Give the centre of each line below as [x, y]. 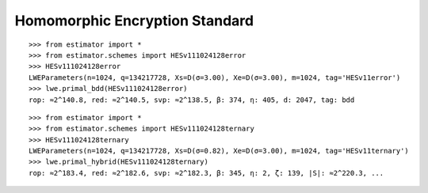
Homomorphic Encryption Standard [134, 21]
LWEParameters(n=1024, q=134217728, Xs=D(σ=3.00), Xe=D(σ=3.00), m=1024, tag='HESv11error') [215, 78]
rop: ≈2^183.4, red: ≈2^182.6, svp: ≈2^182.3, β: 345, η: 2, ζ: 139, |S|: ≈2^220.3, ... [206, 173]
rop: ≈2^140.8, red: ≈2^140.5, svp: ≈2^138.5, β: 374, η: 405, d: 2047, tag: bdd [192, 100]
